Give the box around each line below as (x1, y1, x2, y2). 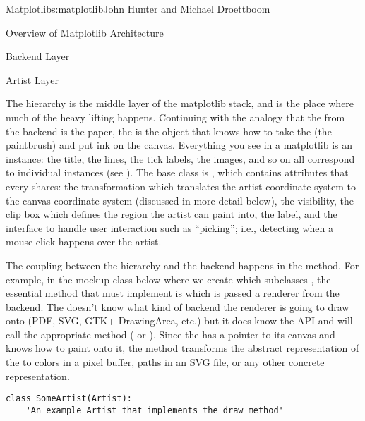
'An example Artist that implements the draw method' (25, 405, 284, 415)
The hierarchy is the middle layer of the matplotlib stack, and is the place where (6, 96, 354, 111)
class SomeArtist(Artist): (6, 393, 132, 404)
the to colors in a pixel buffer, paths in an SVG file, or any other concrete (6, 355, 325, 370)
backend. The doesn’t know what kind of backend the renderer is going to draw (6, 299, 349, 314)
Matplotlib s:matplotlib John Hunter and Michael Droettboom (6, 1, 270, 16)
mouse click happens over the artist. (6, 234, 162, 249)
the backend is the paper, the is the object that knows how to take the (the (6, 123, 332, 138)
